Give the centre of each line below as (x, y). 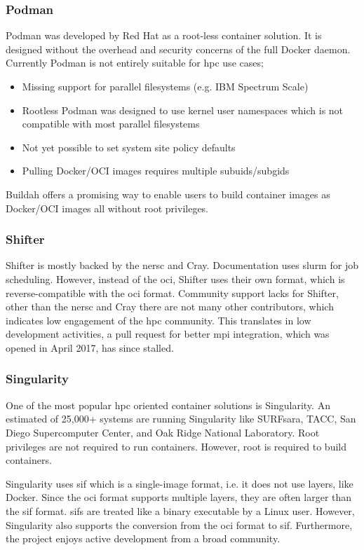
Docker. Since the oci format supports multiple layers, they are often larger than (179, 497)
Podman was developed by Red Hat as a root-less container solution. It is (164, 35)
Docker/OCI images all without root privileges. (107, 208)
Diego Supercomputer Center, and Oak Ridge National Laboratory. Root (163, 432)
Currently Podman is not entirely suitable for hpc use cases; (135, 63)
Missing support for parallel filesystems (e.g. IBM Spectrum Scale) (165, 86)
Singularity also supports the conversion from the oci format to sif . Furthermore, (179, 524)
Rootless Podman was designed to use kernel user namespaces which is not (183, 110)
